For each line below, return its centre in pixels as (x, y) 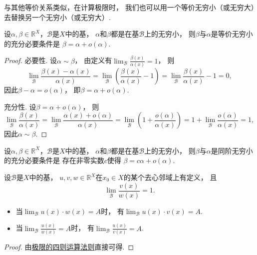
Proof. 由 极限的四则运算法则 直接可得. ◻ (69, 246)
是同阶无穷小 (232, 150)
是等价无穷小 (232, 34)
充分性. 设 (20, 106)
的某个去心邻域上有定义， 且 (170, 177)
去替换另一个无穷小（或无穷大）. (57, 17)
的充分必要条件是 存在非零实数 (54, 160)
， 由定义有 (93, 60)
